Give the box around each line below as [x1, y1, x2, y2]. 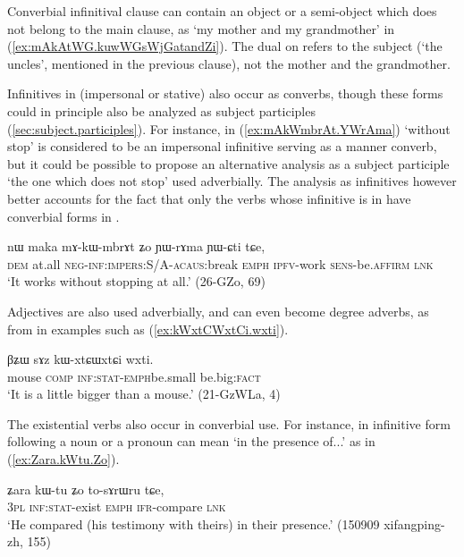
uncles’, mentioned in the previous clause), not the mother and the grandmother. [7, 54, 451, 72]
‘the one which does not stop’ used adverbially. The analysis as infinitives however [7, 172, 457, 190]
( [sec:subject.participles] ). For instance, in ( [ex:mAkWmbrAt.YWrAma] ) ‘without [7, 119, 451, 138]
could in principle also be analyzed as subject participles [7, 101, 316, 120]
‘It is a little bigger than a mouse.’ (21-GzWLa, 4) [7, 384, 281, 403]
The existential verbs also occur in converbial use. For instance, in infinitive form [7, 414, 451, 433]
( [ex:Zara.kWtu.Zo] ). [7, 450, 120, 468]
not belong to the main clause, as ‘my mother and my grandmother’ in [7, 19, 395, 38]
